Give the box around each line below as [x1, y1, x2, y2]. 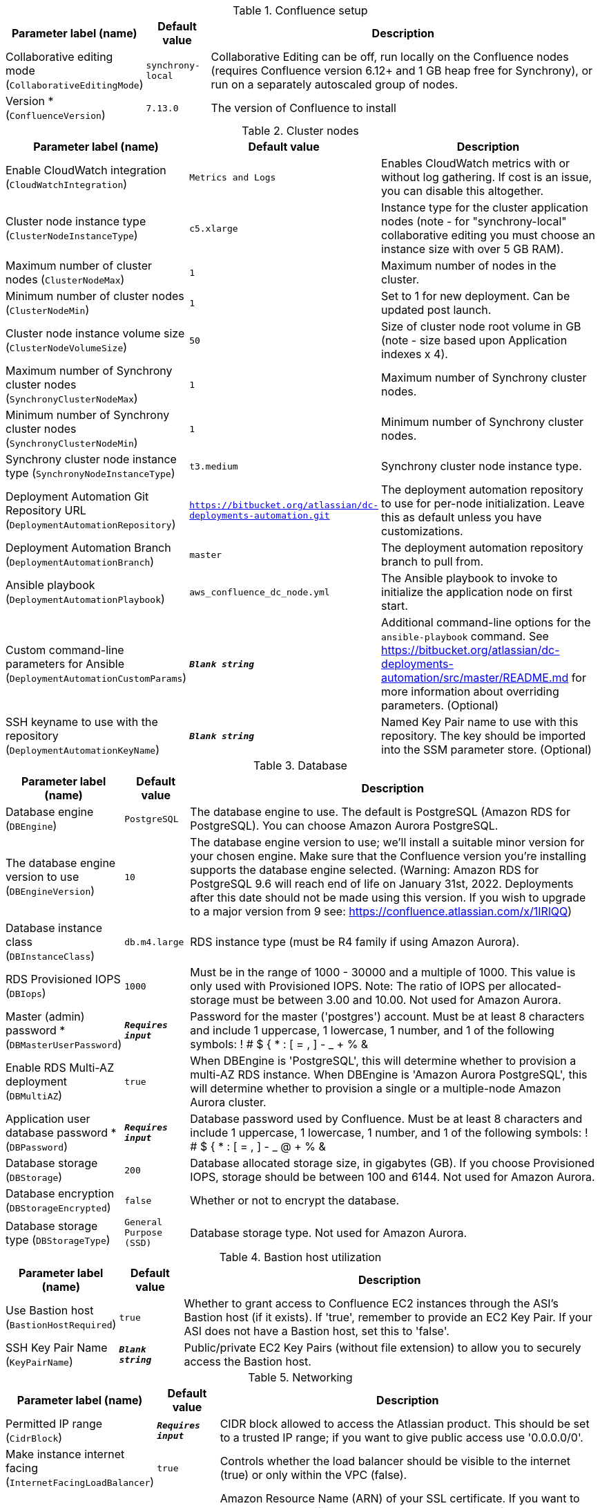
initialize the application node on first [381, 585, 573, 599]
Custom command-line [6, 643, 124, 657]
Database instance [6, 921, 103, 935]
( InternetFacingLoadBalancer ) [6, 1475, 155, 1489]
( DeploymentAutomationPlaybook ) [6, 592, 165, 606]
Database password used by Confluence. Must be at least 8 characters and [190, 1112, 583, 1126]
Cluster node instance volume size [6, 326, 185, 340]
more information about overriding [381, 685, 559, 698]
